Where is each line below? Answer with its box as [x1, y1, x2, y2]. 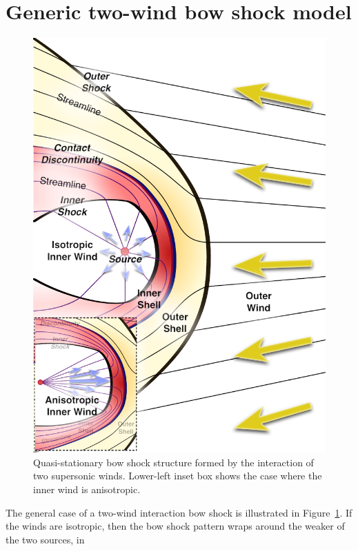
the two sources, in [6, 532, 85, 546]
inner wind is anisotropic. [33, 482, 141, 497]
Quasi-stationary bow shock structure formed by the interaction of [33, 455, 314, 469]
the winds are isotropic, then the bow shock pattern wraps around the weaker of [6, 519, 345, 533]
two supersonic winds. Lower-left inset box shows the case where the [33, 468, 322, 483]
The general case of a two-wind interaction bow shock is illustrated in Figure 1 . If [6, 505, 352, 519]
